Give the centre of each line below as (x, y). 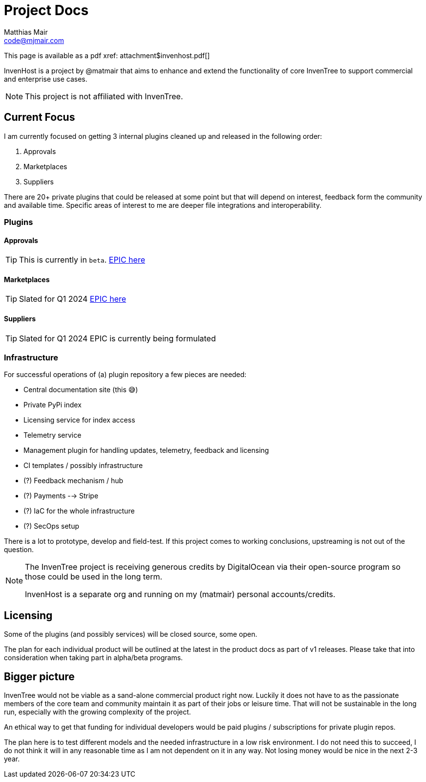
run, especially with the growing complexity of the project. (97, 712)
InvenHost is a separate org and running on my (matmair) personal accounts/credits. (180, 594)
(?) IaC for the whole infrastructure (79, 511)
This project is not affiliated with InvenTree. (104, 96)
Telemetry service (53, 435)
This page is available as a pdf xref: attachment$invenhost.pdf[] (107, 55)
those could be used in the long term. (94, 577)
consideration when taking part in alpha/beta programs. (94, 658)
